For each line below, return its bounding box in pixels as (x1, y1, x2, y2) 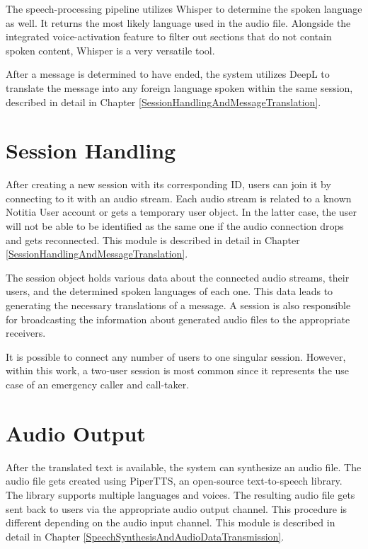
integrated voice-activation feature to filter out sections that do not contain (6, 29, 332, 44)
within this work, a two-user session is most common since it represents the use (6, 363, 350, 378)
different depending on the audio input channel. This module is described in (6, 515, 335, 530)
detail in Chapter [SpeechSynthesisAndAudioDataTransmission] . (6, 528, 284, 543)
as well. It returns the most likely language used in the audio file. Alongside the (6, 15, 351, 30)
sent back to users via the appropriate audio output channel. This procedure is (6, 501, 347, 516)
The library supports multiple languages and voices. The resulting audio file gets (6, 487, 355, 502)
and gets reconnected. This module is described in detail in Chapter (6, 232, 300, 247)
